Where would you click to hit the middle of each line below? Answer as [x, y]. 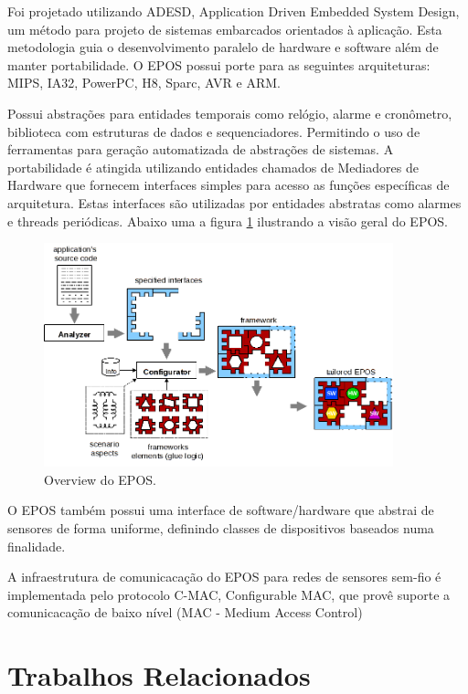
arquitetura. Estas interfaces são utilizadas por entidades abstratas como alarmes [234, 202]
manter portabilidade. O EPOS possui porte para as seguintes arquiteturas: [219, 64]
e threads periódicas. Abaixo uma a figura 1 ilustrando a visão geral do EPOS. [228, 221]
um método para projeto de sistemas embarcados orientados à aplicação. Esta [225, 29]
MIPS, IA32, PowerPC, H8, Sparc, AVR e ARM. [144, 83]
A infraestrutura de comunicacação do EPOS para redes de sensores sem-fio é [224, 577]
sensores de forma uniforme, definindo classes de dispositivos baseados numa [221, 527]
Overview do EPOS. [100, 479]
